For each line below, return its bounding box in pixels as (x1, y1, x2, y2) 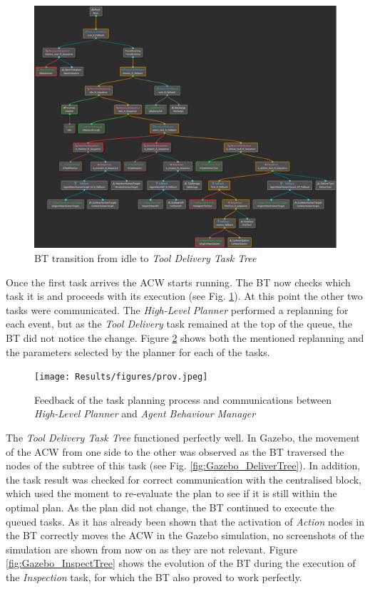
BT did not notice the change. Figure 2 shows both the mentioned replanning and (6, 330, 364, 345)
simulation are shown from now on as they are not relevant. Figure (6, 541, 297, 556)
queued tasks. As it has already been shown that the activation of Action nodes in (6, 514, 365, 528)
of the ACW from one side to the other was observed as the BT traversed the (6, 444, 344, 459)
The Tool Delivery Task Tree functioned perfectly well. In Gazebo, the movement (6, 429, 360, 444)
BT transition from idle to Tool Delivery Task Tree (34, 250, 257, 265)
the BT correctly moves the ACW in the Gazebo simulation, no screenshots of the (6, 528, 364, 543)
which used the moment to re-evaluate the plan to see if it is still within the (6, 486, 337, 501)
